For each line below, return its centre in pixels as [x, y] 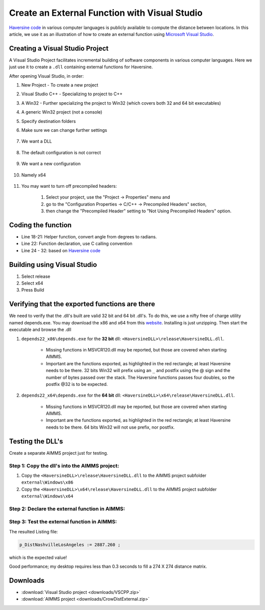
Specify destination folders [49, 121]
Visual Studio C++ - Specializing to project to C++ [72, 94]
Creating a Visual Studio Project [59, 48]
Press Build [33, 290]
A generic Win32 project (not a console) [62, 112]
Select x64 [32, 283]
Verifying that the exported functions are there [82, 304]
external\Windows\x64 [47, 496]
